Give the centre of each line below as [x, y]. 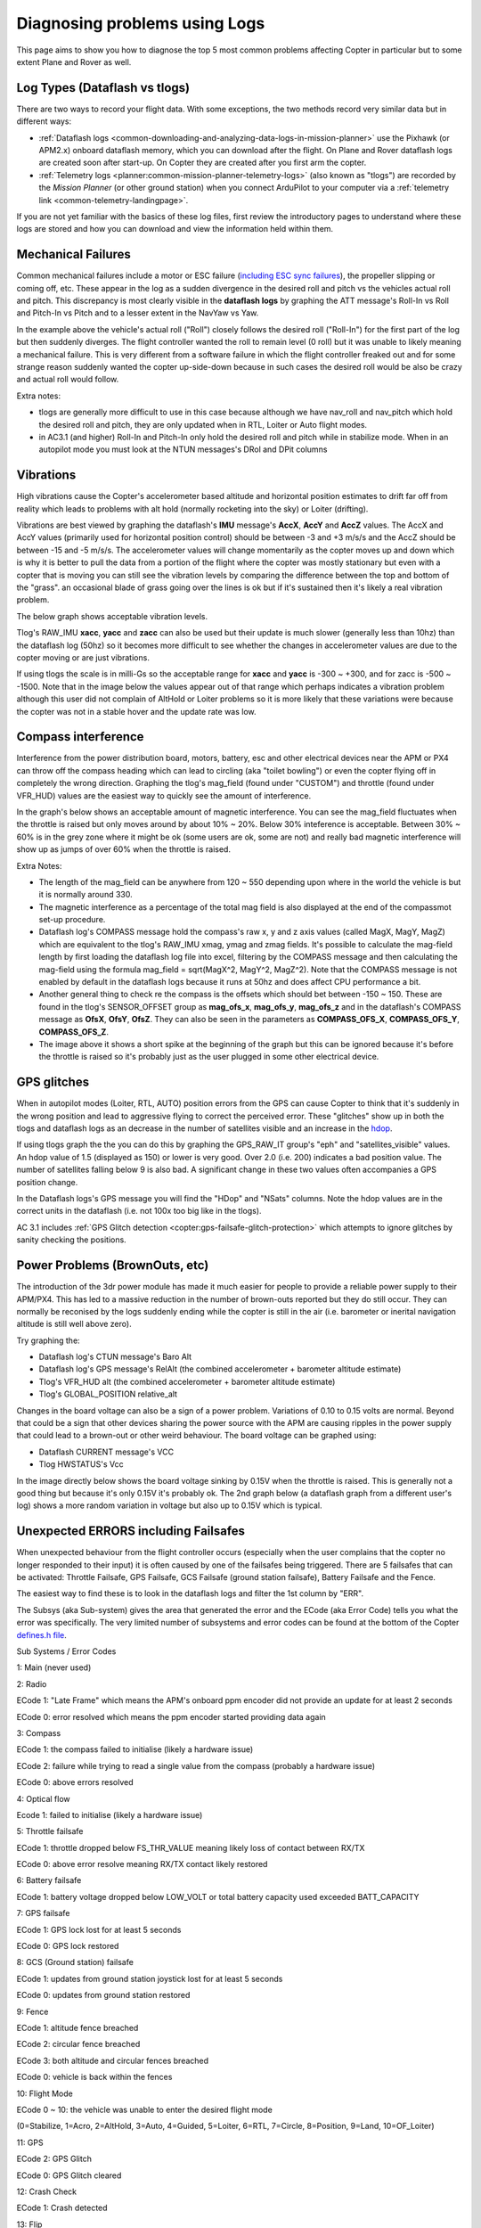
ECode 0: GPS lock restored [68, 1946]
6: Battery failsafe [49, 1880]
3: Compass [39, 1732]
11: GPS [30, 2142]
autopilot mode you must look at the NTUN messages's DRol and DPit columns [183, 449]
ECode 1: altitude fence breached [77, 2027]
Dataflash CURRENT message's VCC [106, 1452]
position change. [47, 1182]
